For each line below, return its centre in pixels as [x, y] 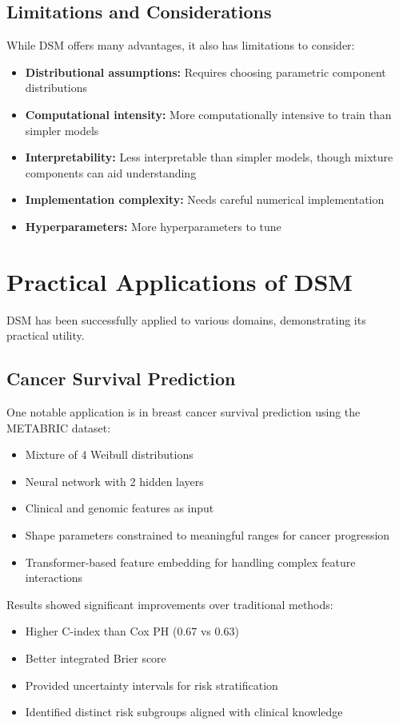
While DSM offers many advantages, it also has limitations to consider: [181, 45]
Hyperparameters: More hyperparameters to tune [153, 226]
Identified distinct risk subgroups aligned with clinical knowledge [184, 712]
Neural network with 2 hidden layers [114, 481]
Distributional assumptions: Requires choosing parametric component [205, 72]
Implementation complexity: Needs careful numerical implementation [205, 199]
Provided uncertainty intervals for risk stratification [152, 685]
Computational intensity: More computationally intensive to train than [208, 114]
